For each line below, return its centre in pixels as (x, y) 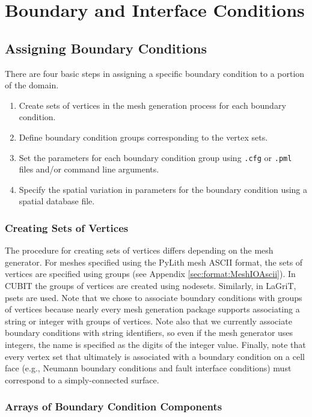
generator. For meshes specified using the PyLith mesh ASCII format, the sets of (154, 262)
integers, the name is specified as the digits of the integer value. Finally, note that (155, 344)
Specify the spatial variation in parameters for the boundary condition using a (163, 189)
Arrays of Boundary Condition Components (114, 406)
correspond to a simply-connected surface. (82, 379)
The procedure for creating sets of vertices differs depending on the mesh (139, 250)
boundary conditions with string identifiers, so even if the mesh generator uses (149, 333)
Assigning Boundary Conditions (106, 48)
